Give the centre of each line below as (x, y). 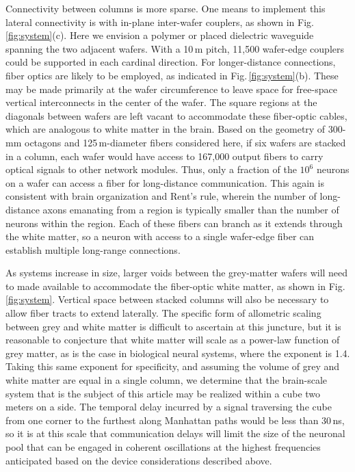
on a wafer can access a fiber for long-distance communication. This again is (165, 182)
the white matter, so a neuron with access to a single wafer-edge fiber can (160, 236)
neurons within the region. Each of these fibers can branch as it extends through (174, 223)
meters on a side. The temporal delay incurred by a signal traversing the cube (169, 407)
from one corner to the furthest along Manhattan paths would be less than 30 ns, (175, 420)
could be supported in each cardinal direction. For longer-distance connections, (171, 62)
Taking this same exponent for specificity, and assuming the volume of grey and (173, 366)
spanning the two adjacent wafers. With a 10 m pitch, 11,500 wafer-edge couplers (175, 48)
